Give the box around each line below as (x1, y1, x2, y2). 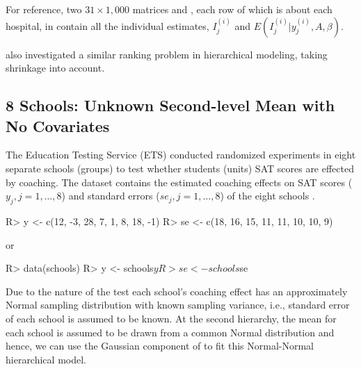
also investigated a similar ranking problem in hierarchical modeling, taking (6, 47, 328, 61)
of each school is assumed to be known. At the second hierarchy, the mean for (6, 311, 337, 325)
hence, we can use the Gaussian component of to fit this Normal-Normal (6, 338, 314, 353)
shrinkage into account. (6, 60, 105, 75)
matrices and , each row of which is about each (132, 2, 332, 16)
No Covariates (6, 115, 110, 136)
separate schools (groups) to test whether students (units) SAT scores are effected (6, 161, 355, 175)
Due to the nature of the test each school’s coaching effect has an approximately (6, 284, 348, 298)
